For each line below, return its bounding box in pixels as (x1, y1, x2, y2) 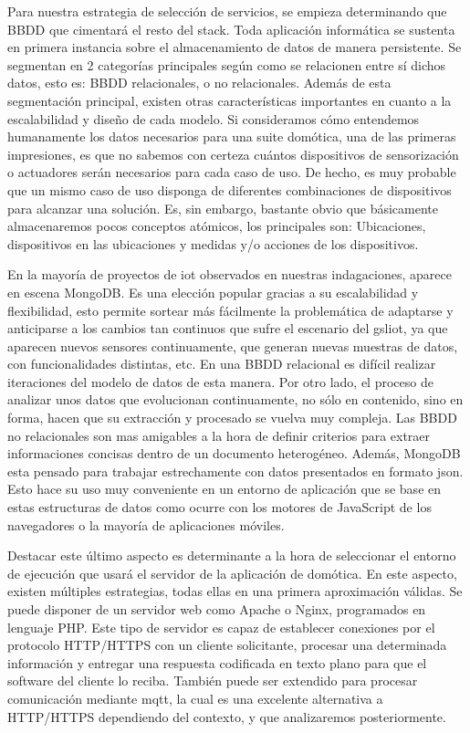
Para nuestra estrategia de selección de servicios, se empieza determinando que (7, 2, 447, 20)
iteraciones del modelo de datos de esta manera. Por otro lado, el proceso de (7, 372, 433, 391)
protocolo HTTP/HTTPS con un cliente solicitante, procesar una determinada (7, 635, 447, 654)
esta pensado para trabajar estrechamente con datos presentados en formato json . (7, 461, 464, 480)
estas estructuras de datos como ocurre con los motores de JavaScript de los (7, 497, 432, 517)
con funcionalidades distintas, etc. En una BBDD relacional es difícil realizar (7, 354, 436, 373)
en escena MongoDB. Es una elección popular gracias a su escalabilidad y (7, 282, 419, 301)
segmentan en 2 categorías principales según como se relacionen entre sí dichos (7, 55, 446, 74)
